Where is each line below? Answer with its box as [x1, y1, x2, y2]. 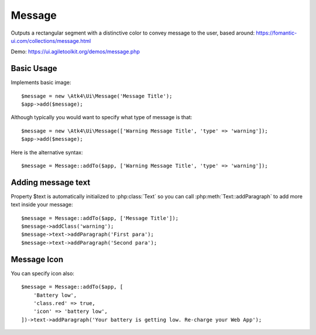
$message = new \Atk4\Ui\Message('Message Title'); [21, 93, 173, 99]
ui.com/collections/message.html [11, 37, 91, 44]
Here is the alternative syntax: [11, 148, 83, 155]
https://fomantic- [255, 29, 297, 36]
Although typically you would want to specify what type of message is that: [11, 114, 193, 121]
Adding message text [11, 177, 91, 187]
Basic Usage [11, 63, 57, 73]
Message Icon [11, 254, 64, 264]
